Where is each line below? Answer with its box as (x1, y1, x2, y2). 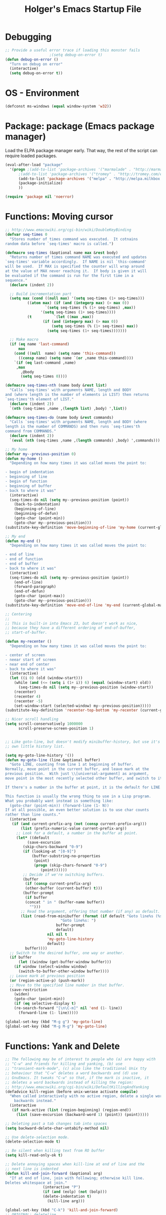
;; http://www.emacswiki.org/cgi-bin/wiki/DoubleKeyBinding (5, 227, 132, 232)
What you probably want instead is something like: (5, 798, 114, 803)
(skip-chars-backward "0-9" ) (23, 844, 83, 849)
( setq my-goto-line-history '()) (5, 753, 74, 758)
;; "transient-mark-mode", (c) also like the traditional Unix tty (5, 1066, 147, 1071)
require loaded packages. (5, 153, 57, 159)
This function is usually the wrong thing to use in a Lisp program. (5, 794, 152, 799)
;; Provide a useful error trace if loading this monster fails (5, 48, 140, 53)
